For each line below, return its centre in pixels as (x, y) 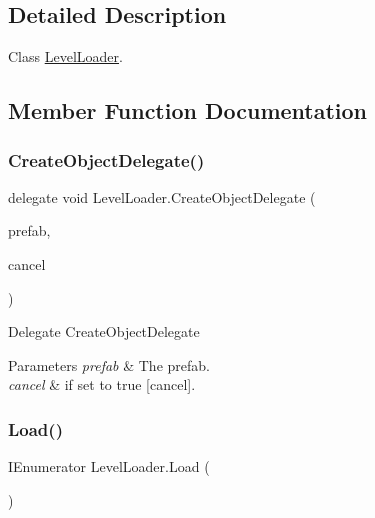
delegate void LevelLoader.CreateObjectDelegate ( (162, 196)
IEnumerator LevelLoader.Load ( (109, 466)
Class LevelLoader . (65, 56)
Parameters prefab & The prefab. (109, 364)
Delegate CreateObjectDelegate (104, 331)
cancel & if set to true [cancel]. (102, 384)
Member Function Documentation (188, 110)
